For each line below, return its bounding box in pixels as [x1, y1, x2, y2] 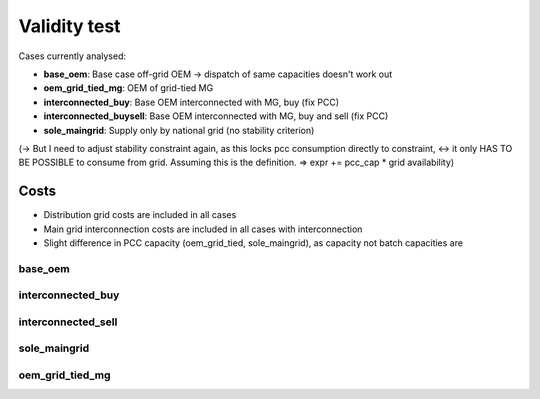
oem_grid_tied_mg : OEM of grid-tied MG [43, 82, 214, 94]
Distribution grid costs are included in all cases [43, 209, 237, 221]
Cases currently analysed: [18, 50, 127, 62]
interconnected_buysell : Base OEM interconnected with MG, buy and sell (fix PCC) [43, 110, 389, 122]
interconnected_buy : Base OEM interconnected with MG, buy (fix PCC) [43, 96, 340, 108]
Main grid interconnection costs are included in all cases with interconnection [43, 223, 363, 235]
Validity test [18, 15, 121, 37]
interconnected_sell [18, 315, 118, 329]
